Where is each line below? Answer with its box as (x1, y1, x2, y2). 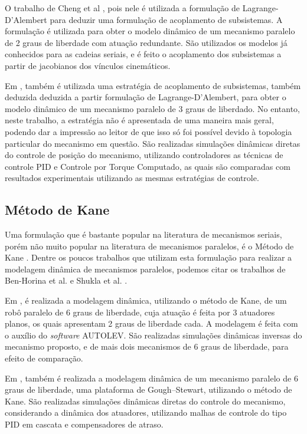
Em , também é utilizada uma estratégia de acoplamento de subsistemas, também (5, 79, 301, 91)
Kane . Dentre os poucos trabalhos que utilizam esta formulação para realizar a (5, 251, 292, 264)
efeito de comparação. (5, 352, 83, 364)
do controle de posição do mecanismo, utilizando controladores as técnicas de (5, 149, 283, 161)
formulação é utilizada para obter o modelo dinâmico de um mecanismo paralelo (5, 25, 295, 37)
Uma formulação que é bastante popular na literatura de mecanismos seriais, (5, 228, 282, 241)
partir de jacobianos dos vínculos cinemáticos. (5, 59, 171, 71)
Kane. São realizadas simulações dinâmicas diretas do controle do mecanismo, (5, 394, 286, 407)
